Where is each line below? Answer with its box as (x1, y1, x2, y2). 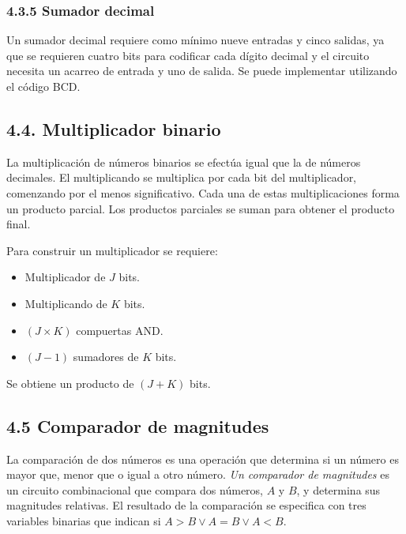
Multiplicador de (24, 269, 106, 285)
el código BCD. (6, 78, 81, 94)
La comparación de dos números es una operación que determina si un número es (6, 450, 399, 467)
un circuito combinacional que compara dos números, (6, 481, 263, 498)
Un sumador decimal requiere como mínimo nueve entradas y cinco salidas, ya (6, 32, 385, 48)
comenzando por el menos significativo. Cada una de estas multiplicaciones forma (6, 184, 400, 201)
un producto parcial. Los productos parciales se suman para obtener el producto (6, 200, 395, 216)
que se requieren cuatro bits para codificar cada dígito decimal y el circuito (6, 47, 370, 63)
